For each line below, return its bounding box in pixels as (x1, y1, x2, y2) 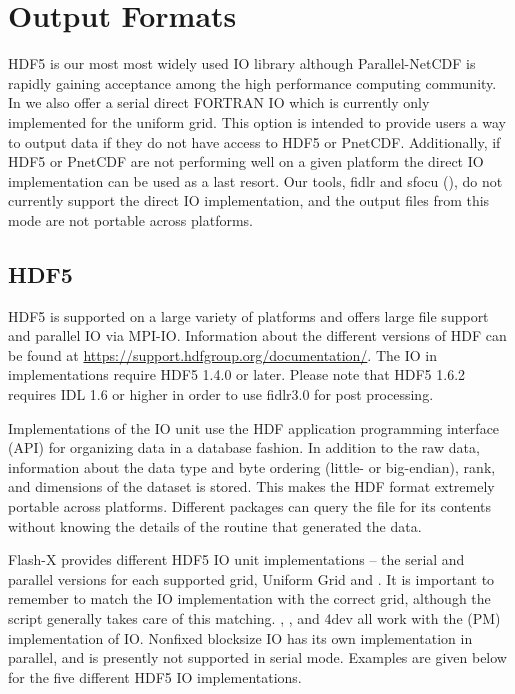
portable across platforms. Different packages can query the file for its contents (8, 496, 492, 517)
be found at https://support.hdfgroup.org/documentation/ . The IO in (8, 344, 437, 365)
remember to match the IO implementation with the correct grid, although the (8, 588, 491, 609)
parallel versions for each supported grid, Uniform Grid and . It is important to (8, 568, 495, 589)
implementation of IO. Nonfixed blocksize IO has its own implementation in (8, 627, 473, 648)
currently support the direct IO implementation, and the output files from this (8, 190, 490, 211)
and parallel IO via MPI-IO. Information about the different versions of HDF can (8, 325, 507, 346)
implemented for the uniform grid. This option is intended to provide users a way (8, 111, 506, 132)
